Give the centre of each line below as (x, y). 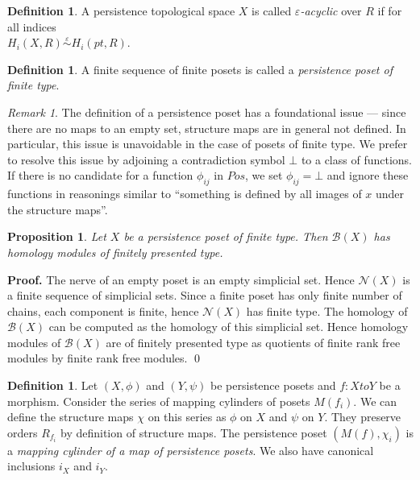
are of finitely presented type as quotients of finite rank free (253, 342)
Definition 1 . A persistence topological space (121, 10)
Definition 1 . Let (53, 385)
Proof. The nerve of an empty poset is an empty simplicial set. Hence (181, 279)
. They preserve (363, 417)
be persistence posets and (273, 385)
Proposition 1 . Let (57, 236)
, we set (264, 175)
